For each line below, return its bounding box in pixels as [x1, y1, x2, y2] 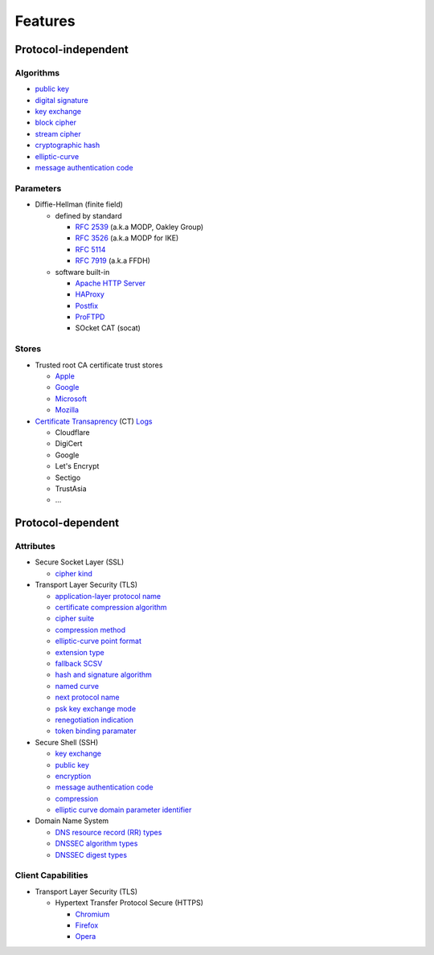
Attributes [14, 541, 55, 552]
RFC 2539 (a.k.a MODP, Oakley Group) [75, 222, 204, 232]
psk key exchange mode [55, 703, 137, 713]
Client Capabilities [14, 870, 88, 881]
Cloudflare [55, 427, 90, 437]
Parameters [14, 182, 62, 194]
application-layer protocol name [55, 591, 161, 600]
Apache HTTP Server [75, 278, 146, 288]
